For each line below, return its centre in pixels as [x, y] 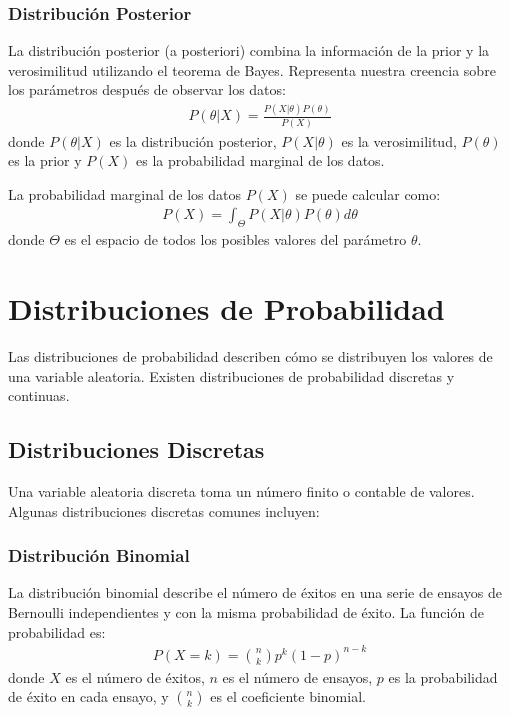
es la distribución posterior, [193, 140]
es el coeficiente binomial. [288, 696]
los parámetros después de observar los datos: [147, 89]
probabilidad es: [57, 631]
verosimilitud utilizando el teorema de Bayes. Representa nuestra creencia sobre [252, 69]
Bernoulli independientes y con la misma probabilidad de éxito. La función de [246, 611]
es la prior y [45, 160]
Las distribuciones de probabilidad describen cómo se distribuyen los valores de [250, 355]
